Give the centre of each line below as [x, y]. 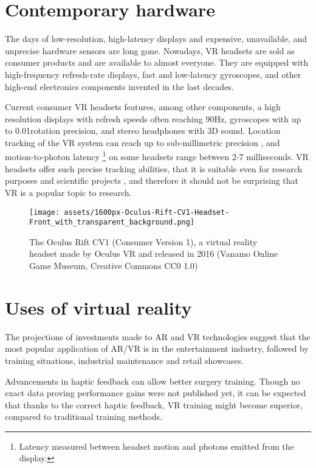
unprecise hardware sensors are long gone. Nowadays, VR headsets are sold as [150, 50]
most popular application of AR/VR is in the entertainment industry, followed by [157, 348]
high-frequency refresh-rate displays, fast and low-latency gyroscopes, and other [153, 74]
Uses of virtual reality [98, 307]
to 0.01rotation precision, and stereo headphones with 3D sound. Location [143, 131]
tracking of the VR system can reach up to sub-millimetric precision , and [143, 142]
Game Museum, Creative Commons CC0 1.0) [114, 265]
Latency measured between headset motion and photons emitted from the [156, 446]
